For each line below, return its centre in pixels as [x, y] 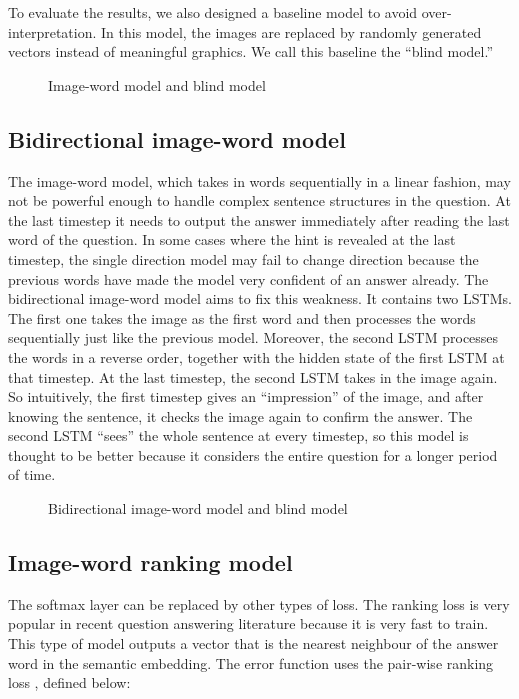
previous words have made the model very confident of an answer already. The [248, 278]
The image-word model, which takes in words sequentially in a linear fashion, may [259, 180]
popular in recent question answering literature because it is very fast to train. [248, 623]
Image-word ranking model [150, 562]
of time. [32, 474]
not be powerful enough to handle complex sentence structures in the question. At [259, 200]
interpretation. [52, 31]
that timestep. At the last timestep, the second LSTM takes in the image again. [253, 376]
